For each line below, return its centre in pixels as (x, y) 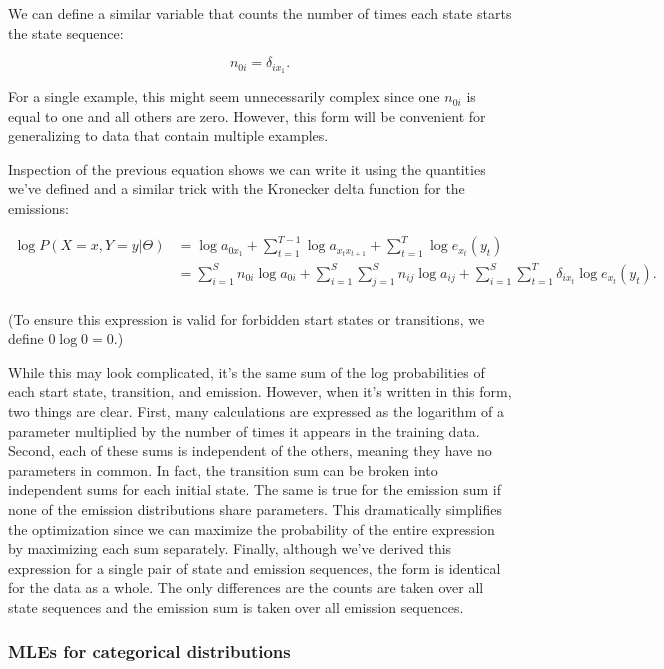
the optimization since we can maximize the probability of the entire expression (251, 528)
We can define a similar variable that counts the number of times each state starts (260, 13)
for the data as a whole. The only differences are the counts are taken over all (246, 587)
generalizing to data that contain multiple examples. (168, 135)
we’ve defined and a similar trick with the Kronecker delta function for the (236, 188)
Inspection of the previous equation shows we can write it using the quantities (247, 168)
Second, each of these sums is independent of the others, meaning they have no (250, 450)
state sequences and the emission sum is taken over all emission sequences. (236, 606)
